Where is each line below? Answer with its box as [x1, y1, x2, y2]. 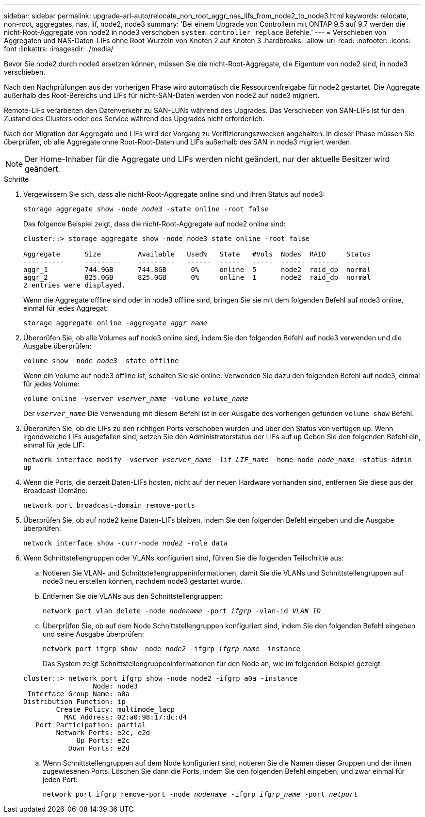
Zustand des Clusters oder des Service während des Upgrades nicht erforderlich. [4, 114, 264, 123]
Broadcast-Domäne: [23, 486, 88, 495]
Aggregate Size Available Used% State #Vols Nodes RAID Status [23, 250, 371, 258]
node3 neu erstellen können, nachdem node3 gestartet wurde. [43, 577, 243, 585]
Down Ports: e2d [68, 744, 130, 752]
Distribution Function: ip [23, 698, 126, 705]
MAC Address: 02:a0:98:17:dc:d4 [64, 713, 187, 721]
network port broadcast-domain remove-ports [23, 501, 196, 509]
